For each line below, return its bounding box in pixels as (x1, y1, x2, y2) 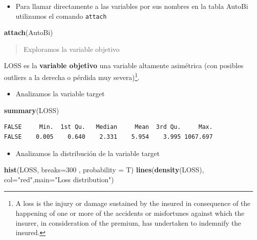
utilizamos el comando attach (15, 10, 107, 21)
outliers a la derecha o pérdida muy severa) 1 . (4, 71, 140, 82)
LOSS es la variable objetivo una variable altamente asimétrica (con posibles (4, 60, 244, 71)
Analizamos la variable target (15, 88, 105, 99)
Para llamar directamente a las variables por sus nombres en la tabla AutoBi (15, 1, 248, 11)
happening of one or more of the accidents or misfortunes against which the (15, 208, 245, 218)
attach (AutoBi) (4, 27, 53, 38)
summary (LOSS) (4, 105, 59, 115)
